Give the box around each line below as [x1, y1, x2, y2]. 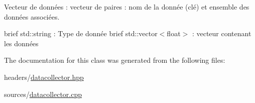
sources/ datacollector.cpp [4, 88, 82, 99]
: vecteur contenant [192, 28, 251, 39]
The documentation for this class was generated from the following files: [4, 55, 225, 65]
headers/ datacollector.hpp [4, 71, 84, 82]
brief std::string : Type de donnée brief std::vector [4, 28, 158, 39]
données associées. [4, 11, 60, 22]
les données [4, 38, 39, 48]
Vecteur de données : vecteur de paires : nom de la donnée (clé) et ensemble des [4, 2, 249, 12]
